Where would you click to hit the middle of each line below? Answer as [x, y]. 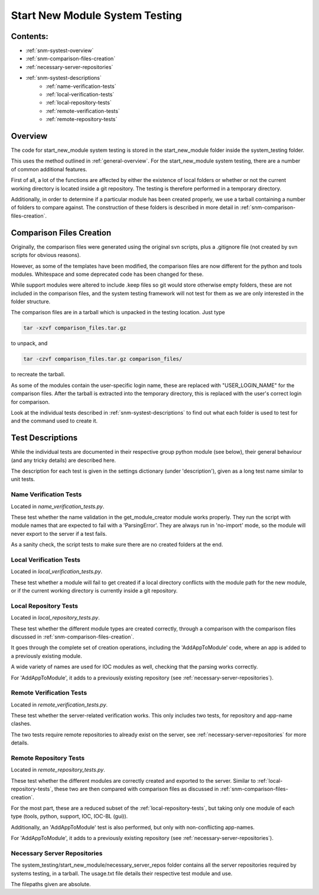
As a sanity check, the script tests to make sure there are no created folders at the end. [117, 545]
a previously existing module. [47, 656]
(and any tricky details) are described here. [64, 460]
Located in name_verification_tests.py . [58, 506]
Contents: [30, 36]
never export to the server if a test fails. [59, 533]
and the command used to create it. [54, 421]
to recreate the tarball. [38, 375]
